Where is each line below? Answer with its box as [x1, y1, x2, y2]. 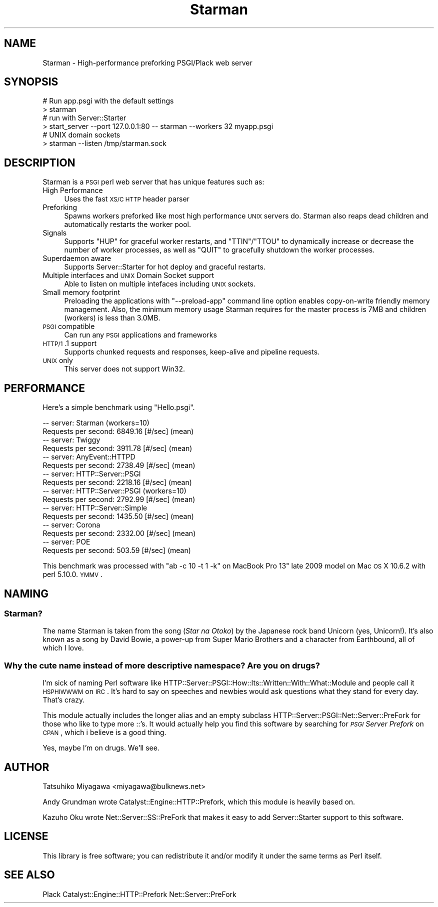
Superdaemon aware [42, 254, 111, 263]
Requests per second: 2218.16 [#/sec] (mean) [42, 478, 192, 487]
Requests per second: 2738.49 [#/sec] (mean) [42, 461, 195, 470]
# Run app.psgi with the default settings [42, 96, 174, 105]
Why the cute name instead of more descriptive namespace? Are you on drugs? [4, 660, 320, 670]
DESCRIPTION [4, 156, 75, 169]
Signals [42, 228, 67, 237]
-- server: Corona [42, 520, 100, 529]
